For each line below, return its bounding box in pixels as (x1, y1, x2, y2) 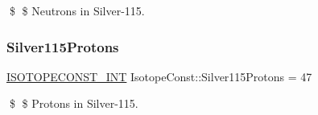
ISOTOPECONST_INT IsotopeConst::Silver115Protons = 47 (6, 68, 312, 84)
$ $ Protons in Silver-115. (9, 95, 138, 112)
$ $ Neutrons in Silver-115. (9, 2, 145, 18)
